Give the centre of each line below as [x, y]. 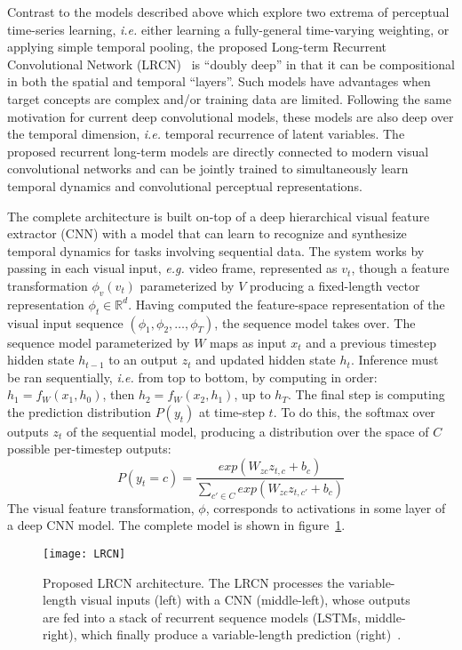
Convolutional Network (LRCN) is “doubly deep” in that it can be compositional [231, 64]
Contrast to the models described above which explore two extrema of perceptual [228, 12]
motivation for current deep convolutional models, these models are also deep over [231, 116]
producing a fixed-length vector [335, 285]
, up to [252, 394]
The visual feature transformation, [101, 507]
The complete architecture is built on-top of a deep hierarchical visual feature [219, 216]
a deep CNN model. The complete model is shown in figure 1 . [176, 525]
